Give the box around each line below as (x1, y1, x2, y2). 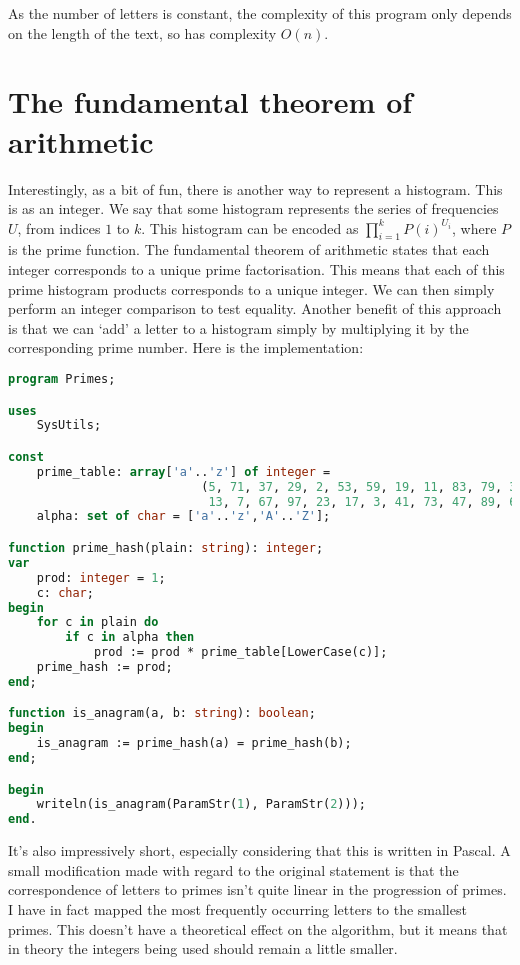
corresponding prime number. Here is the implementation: (8, 337, 364, 358)
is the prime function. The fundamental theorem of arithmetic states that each (8, 239, 490, 260)
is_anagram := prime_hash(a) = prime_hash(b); (36, 736, 352, 751)
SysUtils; (36, 418, 102, 433)
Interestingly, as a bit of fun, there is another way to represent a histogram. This (8, 178, 503, 199)
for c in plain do (36, 615, 159, 630)
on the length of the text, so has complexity (8, 22, 277, 43)
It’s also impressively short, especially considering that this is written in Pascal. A (8, 840, 511, 861)
